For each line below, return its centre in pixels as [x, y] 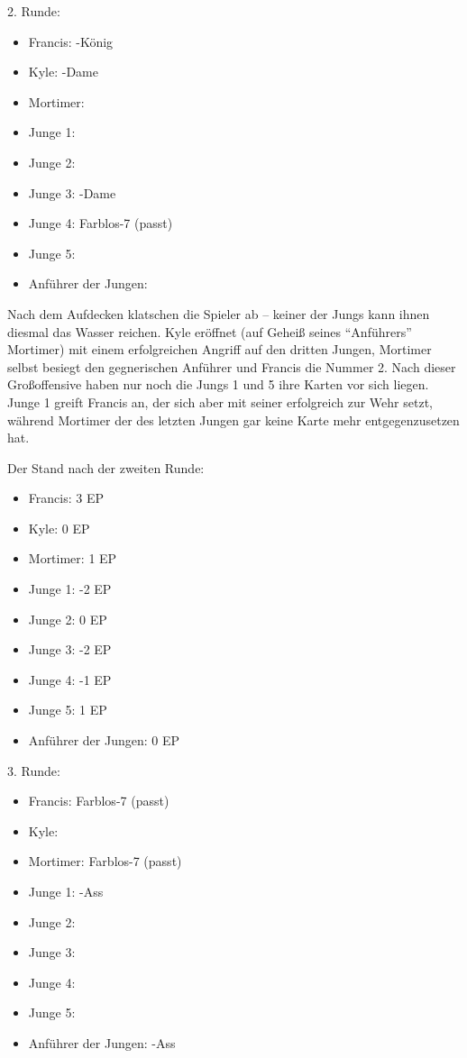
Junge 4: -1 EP [70, 679]
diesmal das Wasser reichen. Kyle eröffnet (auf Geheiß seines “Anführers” [210, 331]
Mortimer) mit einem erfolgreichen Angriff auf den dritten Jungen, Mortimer [220, 349]
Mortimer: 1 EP [73, 558]
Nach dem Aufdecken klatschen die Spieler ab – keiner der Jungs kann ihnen [219, 313]
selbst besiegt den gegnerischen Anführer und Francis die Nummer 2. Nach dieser [232, 366]
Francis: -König [71, 41]
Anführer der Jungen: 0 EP [104, 740]
